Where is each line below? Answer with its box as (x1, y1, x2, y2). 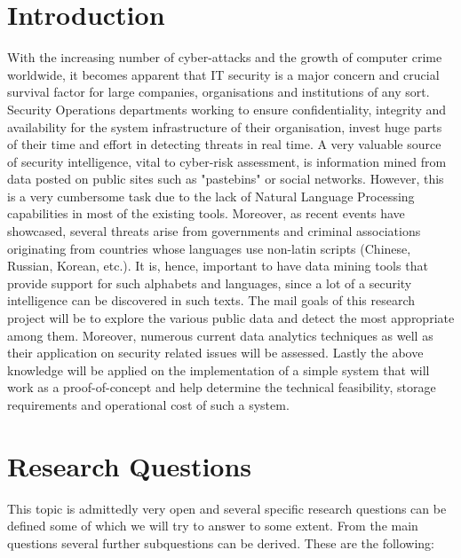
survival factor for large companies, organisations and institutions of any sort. (7, 83, 430, 101)
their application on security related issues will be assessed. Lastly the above (7, 343, 424, 362)
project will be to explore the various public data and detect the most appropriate (7, 309, 455, 327)
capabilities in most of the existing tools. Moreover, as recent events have (7, 204, 405, 223)
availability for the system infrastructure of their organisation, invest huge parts (7, 117, 442, 136)
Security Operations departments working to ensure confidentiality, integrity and (7, 99, 447, 118)
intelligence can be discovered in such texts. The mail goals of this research (7, 291, 416, 310)
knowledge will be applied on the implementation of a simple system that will (7, 360, 430, 379)
